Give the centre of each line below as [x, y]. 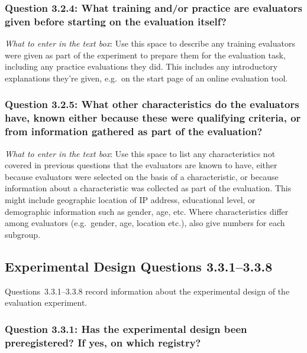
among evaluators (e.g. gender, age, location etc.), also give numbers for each [145, 223]
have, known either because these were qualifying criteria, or [153, 118]
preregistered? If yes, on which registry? [103, 342]
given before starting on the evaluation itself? [116, 21]
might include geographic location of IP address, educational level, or [130, 199]
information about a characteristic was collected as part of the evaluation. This [148, 188]
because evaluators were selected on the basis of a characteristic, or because [142, 176]
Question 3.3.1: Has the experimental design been [126, 329]
